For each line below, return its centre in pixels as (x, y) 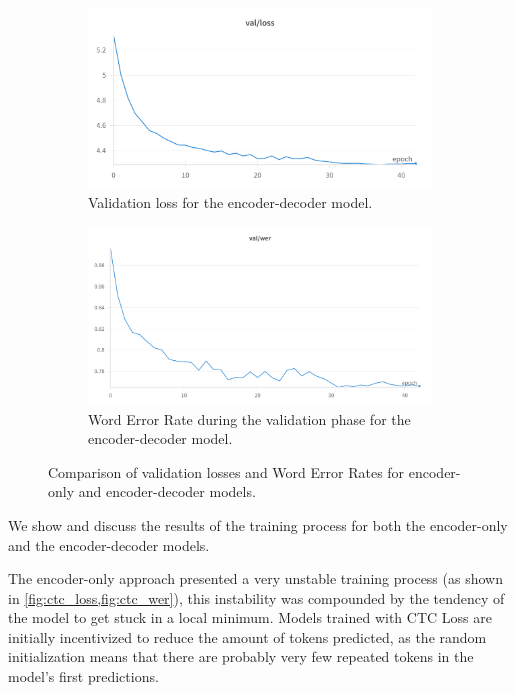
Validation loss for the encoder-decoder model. (230, 201)
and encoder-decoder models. (167, 491)
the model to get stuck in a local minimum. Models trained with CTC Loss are (250, 617)
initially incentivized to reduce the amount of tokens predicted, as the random (247, 636)
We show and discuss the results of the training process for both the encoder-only (258, 524)
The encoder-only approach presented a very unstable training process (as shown (255, 578)
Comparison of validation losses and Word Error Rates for (226, 471)
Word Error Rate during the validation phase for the (249, 418)
